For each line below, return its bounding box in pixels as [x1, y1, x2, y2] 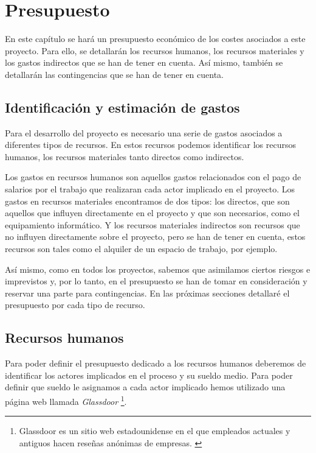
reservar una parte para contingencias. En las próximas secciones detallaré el [5, 286, 290, 299]
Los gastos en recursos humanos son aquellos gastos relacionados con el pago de [5, 170, 301, 183]
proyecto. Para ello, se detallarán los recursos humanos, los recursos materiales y [5, 44, 304, 57]
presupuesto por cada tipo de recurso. [5, 298, 145, 311]
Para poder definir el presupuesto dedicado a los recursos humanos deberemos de [5, 357, 306, 370]
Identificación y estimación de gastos [5, 97, 240, 116]
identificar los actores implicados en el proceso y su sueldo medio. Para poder [5, 368, 293, 381]
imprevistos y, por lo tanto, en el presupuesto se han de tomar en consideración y [5, 275, 307, 287]
